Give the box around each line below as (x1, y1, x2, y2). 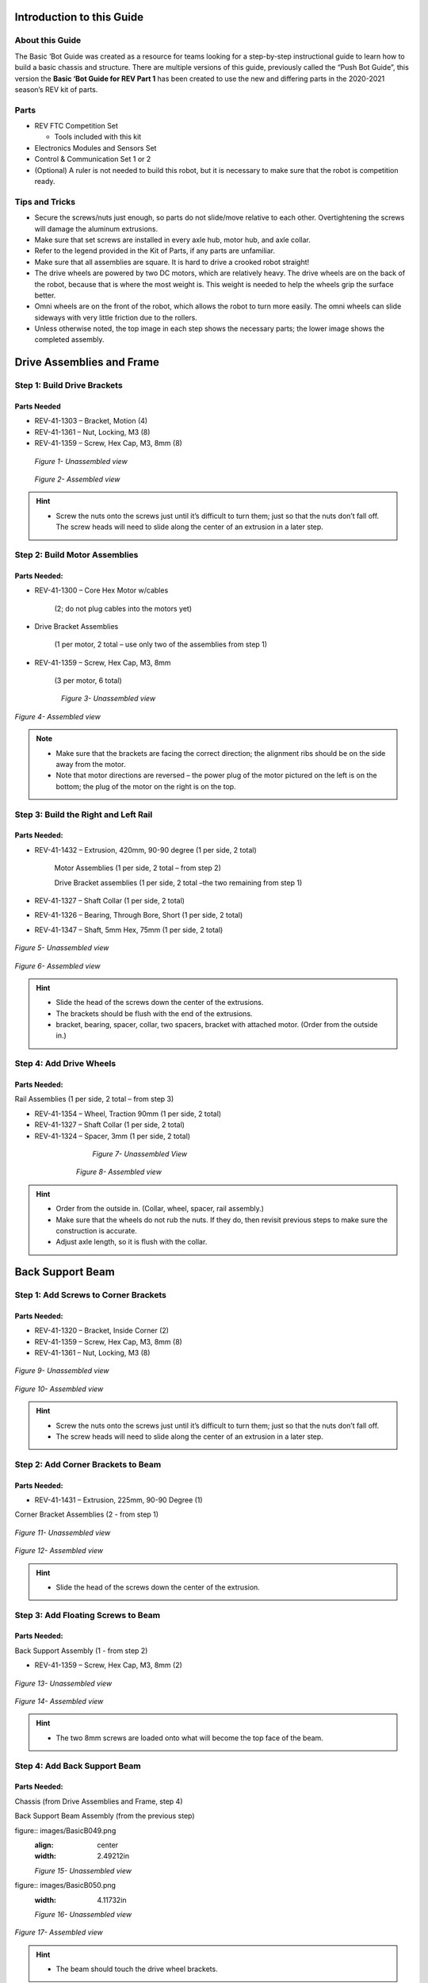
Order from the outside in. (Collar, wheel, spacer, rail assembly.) (55, 1204, 265, 1214)
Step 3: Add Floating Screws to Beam (14, 1609, 161, 1621)
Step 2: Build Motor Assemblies (14, 549, 139, 560)
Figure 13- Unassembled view (14, 1678, 113, 1688)
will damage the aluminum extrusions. (34, 224, 159, 233)
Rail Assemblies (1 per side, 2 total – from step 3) (14, 1095, 174, 1104)
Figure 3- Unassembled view (60, 694, 156, 704)
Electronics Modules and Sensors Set (34, 143, 157, 152)
